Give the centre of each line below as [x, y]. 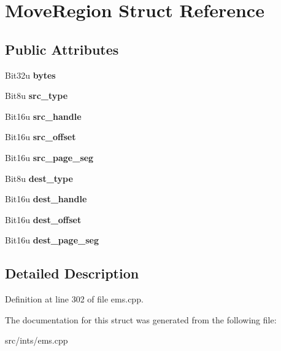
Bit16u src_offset [40, 137]
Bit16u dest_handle [46, 199]
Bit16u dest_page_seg [52, 240]
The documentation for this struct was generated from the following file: [141, 319]
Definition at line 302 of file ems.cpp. [74, 299]
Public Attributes [62, 49]
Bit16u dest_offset [43, 219]
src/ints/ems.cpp [37, 340]
